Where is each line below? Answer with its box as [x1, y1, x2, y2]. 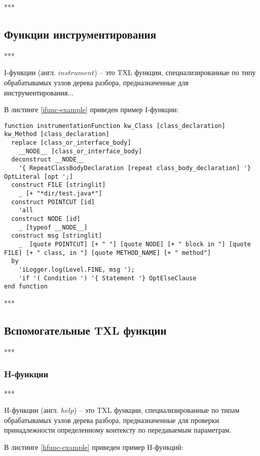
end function [4, 283, 48, 290]
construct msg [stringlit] [11, 232, 102, 240]
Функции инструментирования [4, 26, 156, 42]
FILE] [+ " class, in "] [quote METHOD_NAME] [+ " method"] [4, 249, 211, 256]
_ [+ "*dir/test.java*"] [18, 190, 102, 198]
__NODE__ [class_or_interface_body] [18, 147, 142, 155]
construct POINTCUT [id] [11, 198, 95, 206]
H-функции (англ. [4, 405, 59, 415]
